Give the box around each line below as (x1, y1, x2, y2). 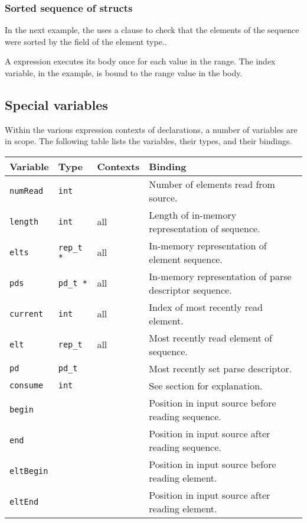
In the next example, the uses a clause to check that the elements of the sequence (5, 24, 299, 36)
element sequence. (149, 252, 223, 266)
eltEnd (9, 496, 39, 506)
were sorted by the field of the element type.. (5, 35, 167, 47)
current (9, 308, 44, 319)
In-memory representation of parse (149, 269, 292, 283)
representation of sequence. (149, 221, 260, 235)
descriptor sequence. (149, 282, 232, 297)
